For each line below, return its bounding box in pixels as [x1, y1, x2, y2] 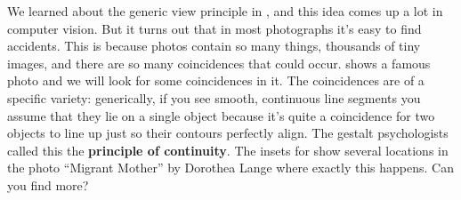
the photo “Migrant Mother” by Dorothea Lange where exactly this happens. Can [7, 158, 454, 177]
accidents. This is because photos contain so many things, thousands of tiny [7, 36, 421, 55]
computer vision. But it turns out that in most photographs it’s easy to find [7, 19, 422, 37]
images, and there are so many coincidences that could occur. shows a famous [7, 53, 431, 72]
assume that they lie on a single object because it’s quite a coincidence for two [7, 106, 435, 124]
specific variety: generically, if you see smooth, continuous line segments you [7, 88, 421, 107]
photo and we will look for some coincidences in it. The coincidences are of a [7, 71, 425, 90]
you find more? [7, 175, 89, 194]
